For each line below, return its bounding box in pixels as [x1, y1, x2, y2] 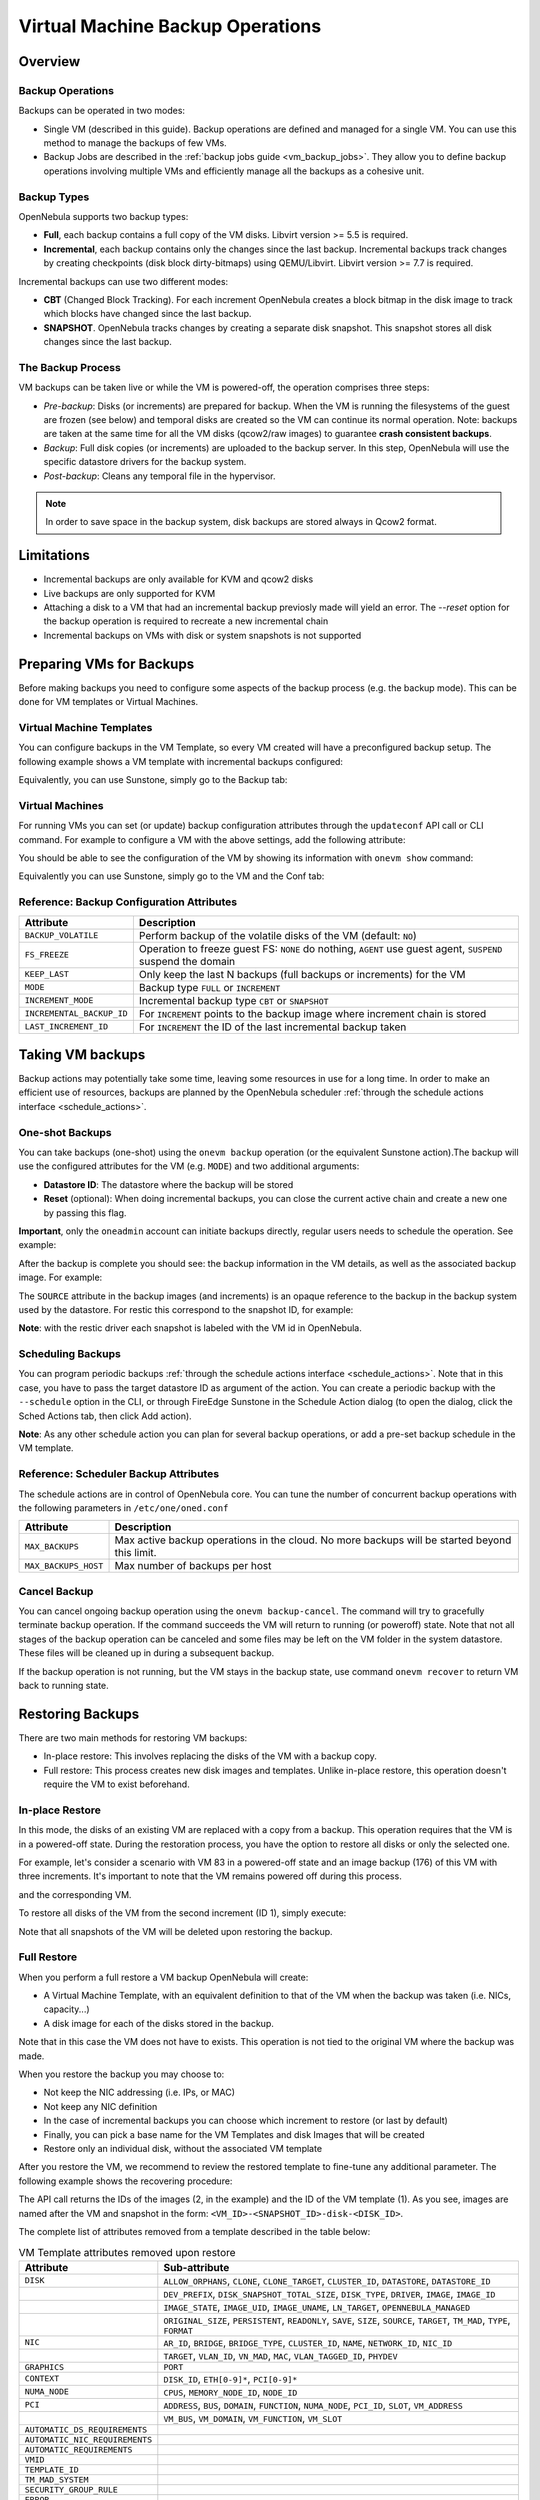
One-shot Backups [18, 1125, 112, 1139]
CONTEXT [24, 2373, 60, 2384]
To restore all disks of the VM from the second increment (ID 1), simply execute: [18, 1907, 347, 1919]
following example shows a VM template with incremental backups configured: [18, 755, 344, 767]
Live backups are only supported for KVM [43, 587, 216, 599]
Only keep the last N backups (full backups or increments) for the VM [138, 967, 466, 981]
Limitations [18, 547, 90, 564]
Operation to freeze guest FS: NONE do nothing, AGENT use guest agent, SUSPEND [138, 941, 503, 955]
